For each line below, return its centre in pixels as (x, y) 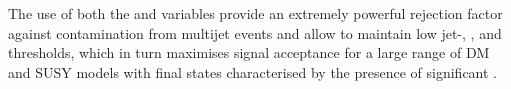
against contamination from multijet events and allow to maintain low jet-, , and (255, 32)
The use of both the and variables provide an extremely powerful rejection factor (255, 13)
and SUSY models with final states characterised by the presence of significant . (253, 71)
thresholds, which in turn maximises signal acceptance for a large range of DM (249, 52)
